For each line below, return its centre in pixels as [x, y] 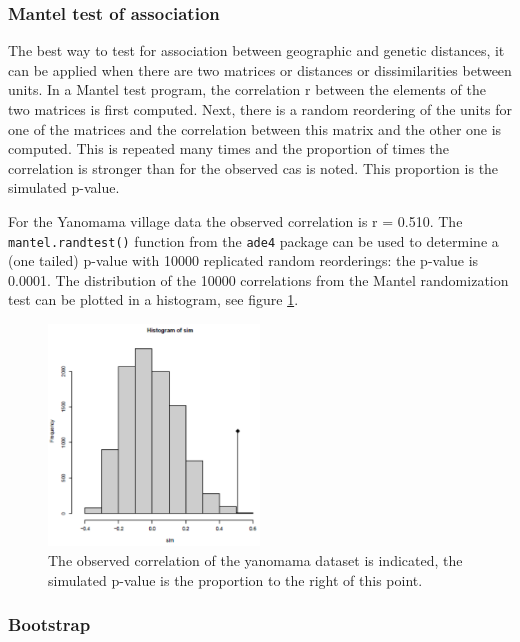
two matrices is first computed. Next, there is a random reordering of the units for [260, 109]
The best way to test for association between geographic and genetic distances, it [256, 50]
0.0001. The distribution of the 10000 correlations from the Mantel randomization [258, 279]
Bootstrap [49, 624]
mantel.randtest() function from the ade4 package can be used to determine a [253, 240]
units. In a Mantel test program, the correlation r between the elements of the [247, 89]
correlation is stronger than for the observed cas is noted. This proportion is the [253, 167]
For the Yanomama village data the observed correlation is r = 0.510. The [235, 220]
